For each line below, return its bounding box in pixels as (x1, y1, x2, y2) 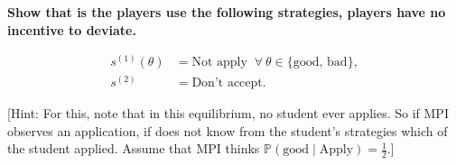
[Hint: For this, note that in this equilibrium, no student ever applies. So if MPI (7, 104, 449, 123)
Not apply (191, 56, 247, 69)
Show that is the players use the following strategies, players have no (7, 3, 446, 21)
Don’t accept (191, 77, 263, 90)
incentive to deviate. (7, 20, 136, 39)
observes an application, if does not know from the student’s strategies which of (7, 121, 448, 140)
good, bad (293, 56, 348, 69)
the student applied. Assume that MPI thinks (7, 139, 260, 158)
